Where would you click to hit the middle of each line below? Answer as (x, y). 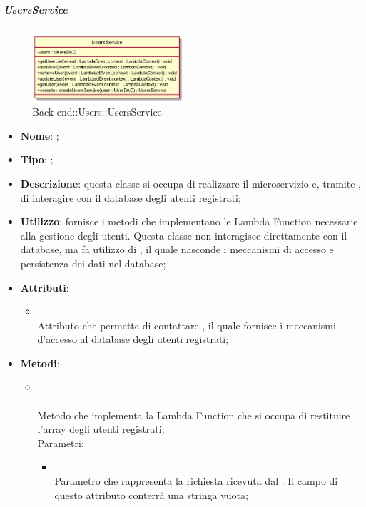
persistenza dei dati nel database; (93, 263)
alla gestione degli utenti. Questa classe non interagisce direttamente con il (184, 235)
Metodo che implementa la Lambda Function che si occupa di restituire (194, 415)
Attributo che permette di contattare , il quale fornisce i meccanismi (187, 325)
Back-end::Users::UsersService (97, 112)
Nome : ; (40, 135)
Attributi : (45, 287)
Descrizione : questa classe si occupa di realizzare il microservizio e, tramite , (190, 183)
